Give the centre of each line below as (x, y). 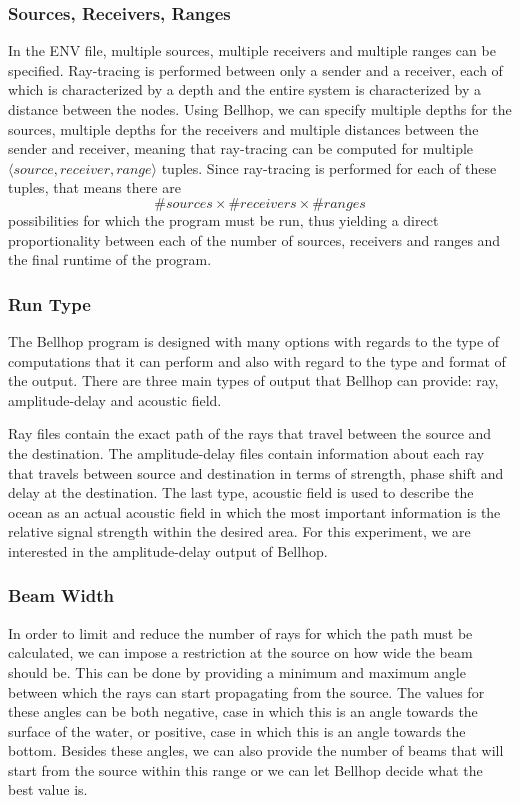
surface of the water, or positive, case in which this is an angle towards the (237, 730)
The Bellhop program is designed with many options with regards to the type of (254, 340)
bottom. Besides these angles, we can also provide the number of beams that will (256, 750)
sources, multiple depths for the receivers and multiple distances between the (243, 128)
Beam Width (61, 595)
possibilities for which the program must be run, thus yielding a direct (223, 219)
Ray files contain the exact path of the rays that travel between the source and (250, 433)
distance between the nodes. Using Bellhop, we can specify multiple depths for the (260, 109)
